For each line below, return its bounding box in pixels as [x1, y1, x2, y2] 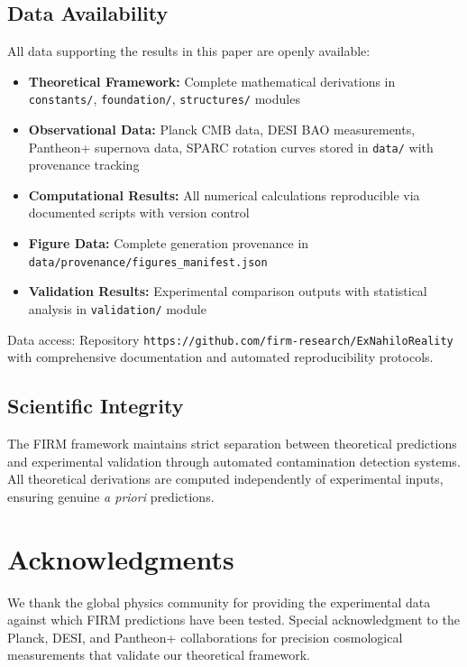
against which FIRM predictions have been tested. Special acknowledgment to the [7, 610, 460, 629]
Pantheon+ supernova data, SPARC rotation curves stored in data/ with [28, 137, 434, 156]
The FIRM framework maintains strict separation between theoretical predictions [7, 434, 457, 453]
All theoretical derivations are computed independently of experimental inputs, [7, 469, 444, 488]
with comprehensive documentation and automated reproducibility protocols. [7, 347, 434, 366]
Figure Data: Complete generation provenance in [28, 234, 309, 253]
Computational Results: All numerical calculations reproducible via [28, 185, 420, 204]
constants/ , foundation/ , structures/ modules [28, 89, 300, 108]
